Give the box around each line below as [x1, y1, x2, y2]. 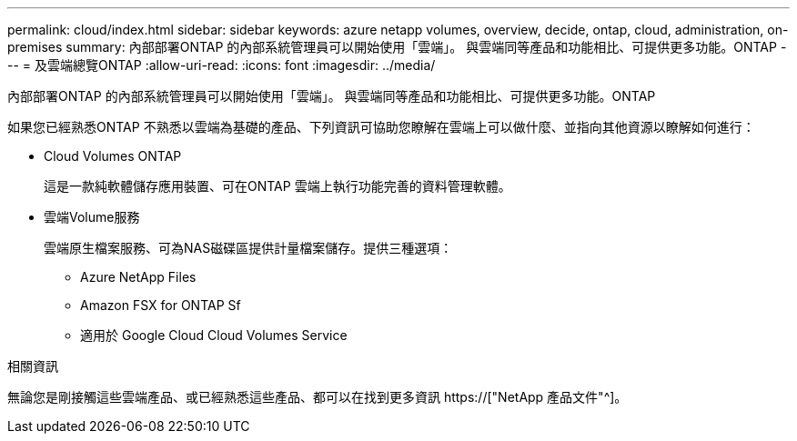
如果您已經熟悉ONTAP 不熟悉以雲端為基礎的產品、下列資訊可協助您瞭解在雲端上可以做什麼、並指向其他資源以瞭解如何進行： [7, 119, 755, 135]
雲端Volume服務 [44, 209, 140, 225]
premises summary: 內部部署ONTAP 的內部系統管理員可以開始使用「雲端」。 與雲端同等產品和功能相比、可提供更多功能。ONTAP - [7, 39, 787, 55]
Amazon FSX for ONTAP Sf [80, 297, 241, 313]
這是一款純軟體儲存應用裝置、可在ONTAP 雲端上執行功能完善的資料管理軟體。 [44, 178, 511, 194]
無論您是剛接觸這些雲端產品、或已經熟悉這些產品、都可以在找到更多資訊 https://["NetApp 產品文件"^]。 [7, 389, 628, 405]
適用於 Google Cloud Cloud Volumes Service [80, 327, 348, 343]
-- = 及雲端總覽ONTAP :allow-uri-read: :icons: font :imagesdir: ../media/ [7, 57, 436, 73]
